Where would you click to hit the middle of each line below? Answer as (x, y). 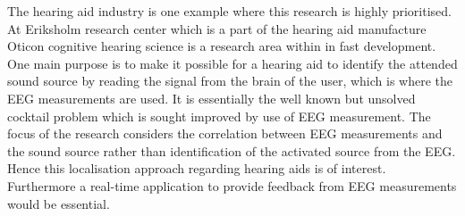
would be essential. (59, 203)
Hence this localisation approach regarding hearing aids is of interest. (197, 168)
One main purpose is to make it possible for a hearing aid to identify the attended (232, 63)
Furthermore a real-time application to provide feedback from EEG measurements (232, 185)
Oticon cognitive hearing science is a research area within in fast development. (222, 46)
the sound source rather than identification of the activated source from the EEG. (232, 150)
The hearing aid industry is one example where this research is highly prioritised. (229, 11)
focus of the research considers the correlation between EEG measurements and (225, 133)
